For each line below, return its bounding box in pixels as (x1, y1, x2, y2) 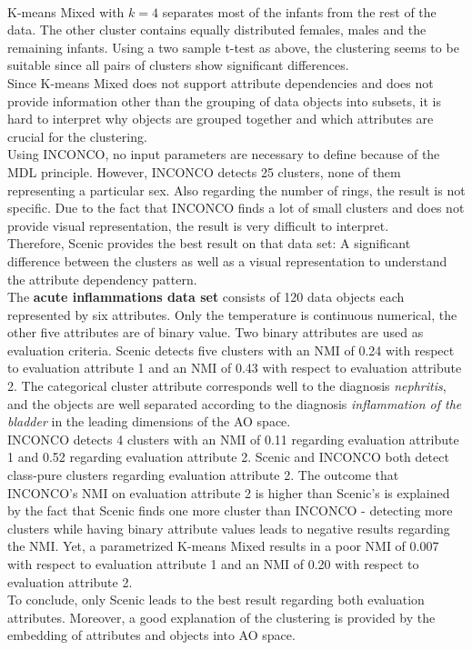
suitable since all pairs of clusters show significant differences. (7, 55, 349, 75)
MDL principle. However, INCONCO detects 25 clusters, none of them (7, 162, 401, 181)
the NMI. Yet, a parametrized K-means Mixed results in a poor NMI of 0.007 (7, 536, 439, 555)
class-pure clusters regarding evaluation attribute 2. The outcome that (7, 465, 399, 485)
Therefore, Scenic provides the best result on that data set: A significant (7, 234, 411, 253)
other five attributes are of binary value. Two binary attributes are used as (7, 323, 424, 342)
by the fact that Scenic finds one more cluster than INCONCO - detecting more (7, 501, 453, 520)
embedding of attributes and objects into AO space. (7, 625, 296, 645)
